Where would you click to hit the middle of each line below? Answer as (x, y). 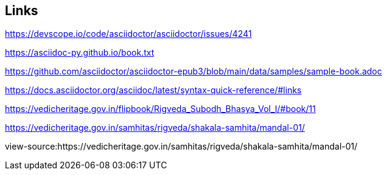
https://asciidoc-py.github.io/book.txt (80, 53)
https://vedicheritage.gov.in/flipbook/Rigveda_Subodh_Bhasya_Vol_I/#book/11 (160, 109)
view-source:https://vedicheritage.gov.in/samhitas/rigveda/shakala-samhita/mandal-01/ (181, 147)
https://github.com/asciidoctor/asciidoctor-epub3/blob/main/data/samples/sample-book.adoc (193, 71)
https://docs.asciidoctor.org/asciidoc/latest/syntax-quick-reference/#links (153, 90)
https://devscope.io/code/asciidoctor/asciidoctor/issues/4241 (128, 34)
